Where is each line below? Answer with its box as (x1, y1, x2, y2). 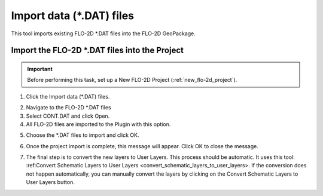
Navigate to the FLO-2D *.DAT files (26, 104, 111, 111)
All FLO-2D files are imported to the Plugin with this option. (26, 120, 171, 128)
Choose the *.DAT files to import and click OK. (26, 131, 139, 139)
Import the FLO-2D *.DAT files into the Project (11, 45, 184, 56)
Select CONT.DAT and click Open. (26, 112, 110, 120)
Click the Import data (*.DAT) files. (26, 93, 110, 100)
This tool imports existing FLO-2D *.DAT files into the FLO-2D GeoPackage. (11, 30, 196, 37)
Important (27, 65, 53, 72)
